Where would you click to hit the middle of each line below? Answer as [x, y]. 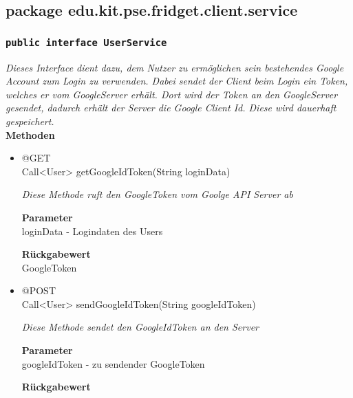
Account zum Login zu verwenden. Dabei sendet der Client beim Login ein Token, [177, 81]
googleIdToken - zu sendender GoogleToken [113, 363]
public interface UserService [86, 42]
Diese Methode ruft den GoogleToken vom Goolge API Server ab [157, 194]
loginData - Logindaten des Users [92, 231]
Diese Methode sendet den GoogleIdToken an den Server [140, 327]
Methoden [30, 134]
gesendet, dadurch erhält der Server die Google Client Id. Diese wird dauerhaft [171, 108]
